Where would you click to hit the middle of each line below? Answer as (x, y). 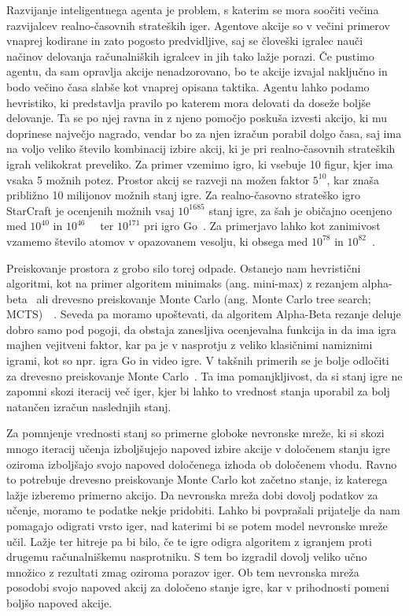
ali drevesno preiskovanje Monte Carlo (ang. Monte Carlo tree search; (204, 298)
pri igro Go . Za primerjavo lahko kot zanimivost (262, 226)
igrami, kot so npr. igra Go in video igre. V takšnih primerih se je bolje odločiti (198, 360)
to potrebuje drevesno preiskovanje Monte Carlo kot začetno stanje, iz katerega (197, 479)
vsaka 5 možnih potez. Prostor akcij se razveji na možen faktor (158, 179)
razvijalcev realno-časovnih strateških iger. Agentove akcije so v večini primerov (198, 25)
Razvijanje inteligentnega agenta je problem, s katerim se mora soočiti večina (193, 9)
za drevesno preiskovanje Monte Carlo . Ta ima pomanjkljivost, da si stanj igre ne (204, 375)
